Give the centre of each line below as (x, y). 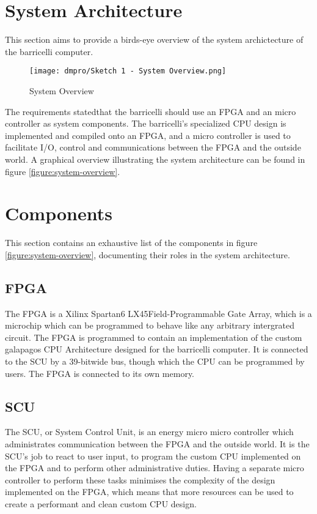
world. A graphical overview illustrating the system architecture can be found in (155, 159)
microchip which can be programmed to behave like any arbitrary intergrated (150, 325)
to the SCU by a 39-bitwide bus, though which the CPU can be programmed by (155, 361)
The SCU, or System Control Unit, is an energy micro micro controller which (149, 432)
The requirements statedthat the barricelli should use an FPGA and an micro (151, 111)
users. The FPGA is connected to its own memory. (100, 373)
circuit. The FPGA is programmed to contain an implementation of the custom (154, 337)
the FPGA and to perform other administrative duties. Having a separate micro (155, 468)
